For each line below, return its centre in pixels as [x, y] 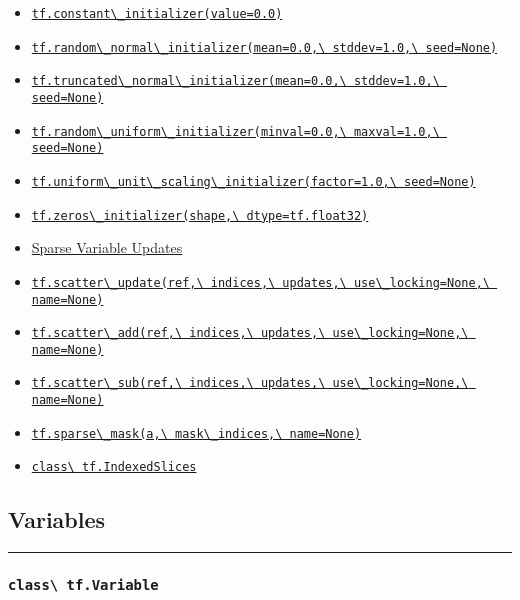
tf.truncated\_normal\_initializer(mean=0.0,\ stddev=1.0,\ [235, 81]
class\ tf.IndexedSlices [114, 467]
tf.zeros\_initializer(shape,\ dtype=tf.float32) [200, 215]
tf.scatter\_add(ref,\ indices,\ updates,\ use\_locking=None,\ [250, 333]
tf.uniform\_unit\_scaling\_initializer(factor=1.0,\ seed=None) [253, 181]
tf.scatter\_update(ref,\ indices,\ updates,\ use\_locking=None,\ [260, 282]
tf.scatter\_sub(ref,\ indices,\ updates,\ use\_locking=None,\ [250, 383]
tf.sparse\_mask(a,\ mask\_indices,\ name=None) [196, 433]
